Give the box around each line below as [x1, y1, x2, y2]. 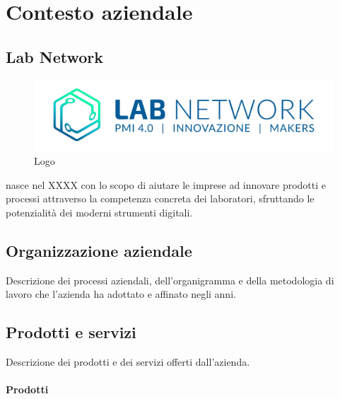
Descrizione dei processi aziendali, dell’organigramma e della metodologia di [6, 272, 334, 287]
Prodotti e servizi [6, 321, 136, 343]
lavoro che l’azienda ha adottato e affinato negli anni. [6, 287, 236, 301]
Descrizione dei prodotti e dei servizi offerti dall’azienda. [6, 354, 250, 369]
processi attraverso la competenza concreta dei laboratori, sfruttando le [6, 191, 315, 206]
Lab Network [6, 45, 103, 67]
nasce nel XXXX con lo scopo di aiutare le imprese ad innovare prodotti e [6, 177, 327, 192]
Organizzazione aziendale [6, 239, 192, 261]
